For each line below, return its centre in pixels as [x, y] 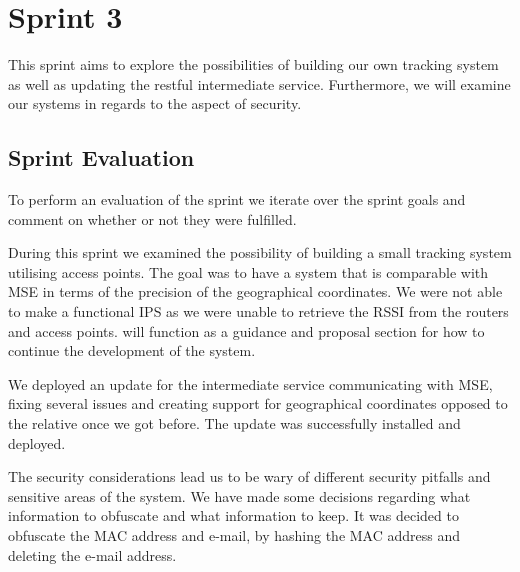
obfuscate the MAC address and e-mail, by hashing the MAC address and [234, 535]
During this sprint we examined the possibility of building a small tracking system [260, 252]
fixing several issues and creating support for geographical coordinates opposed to [258, 403]
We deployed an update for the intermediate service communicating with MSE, [250, 383]
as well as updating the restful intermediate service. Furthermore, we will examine [259, 83]
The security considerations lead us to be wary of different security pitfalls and [249, 476]
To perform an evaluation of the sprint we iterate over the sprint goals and [237, 199]
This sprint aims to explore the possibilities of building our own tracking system [253, 64]
